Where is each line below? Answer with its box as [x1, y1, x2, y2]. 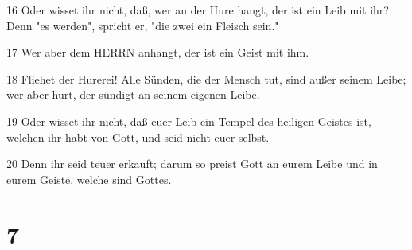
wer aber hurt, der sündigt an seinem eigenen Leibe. [6, 86, 260, 103]
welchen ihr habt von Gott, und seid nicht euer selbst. [6, 128, 270, 145]
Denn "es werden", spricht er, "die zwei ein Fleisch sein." [6, 17, 279, 33]
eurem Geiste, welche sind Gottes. [6, 170, 172, 187]
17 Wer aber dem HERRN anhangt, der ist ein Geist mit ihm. [6, 44, 309, 61]
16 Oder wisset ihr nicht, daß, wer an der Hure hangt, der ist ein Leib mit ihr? [6, 2, 389, 18]
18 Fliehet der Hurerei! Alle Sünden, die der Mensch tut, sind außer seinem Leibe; [6, 70, 406, 87]
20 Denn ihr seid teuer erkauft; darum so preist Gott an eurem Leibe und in [6, 155, 378, 172]
